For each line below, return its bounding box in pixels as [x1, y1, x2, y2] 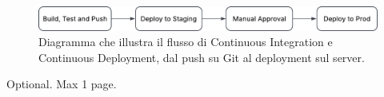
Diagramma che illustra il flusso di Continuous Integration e [38, 33, 333, 50]
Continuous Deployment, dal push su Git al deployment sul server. [38, 48, 365, 65]
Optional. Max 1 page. [6, 76, 117, 92]
